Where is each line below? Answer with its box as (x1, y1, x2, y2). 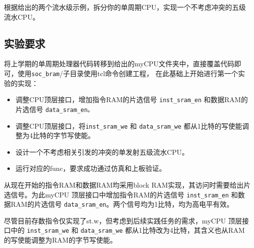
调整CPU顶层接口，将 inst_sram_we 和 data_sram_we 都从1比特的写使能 (15, 120, 242, 131)
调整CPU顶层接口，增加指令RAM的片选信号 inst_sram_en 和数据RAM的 (15, 94, 248, 105)
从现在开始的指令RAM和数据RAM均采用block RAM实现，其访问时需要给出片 (4, 179, 251, 190)
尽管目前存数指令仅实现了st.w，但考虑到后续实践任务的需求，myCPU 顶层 (4, 215, 242, 225)
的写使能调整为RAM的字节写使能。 (4, 235, 117, 245)
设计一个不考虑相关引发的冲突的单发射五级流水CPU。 (15, 146, 189, 157)
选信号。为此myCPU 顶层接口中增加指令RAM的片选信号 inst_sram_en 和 (4, 189, 238, 199)
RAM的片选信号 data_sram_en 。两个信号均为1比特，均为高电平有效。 (10, 199, 234, 209)
